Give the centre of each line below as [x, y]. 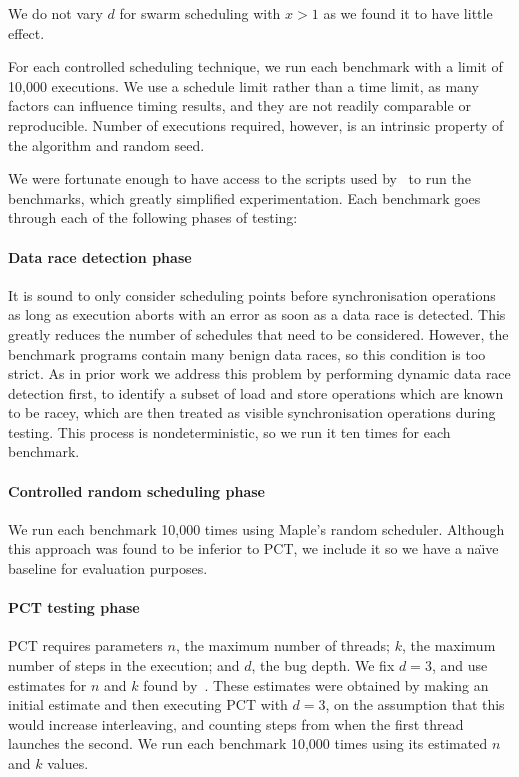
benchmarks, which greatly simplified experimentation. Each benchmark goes [244, 197]
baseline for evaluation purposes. [108, 568]
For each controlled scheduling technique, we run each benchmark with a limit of [255, 66]
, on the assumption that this [415, 704]
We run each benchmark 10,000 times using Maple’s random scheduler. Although [256, 528]
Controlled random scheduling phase [136, 490]
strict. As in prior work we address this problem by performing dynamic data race [259, 373]
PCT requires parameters [85, 645]
